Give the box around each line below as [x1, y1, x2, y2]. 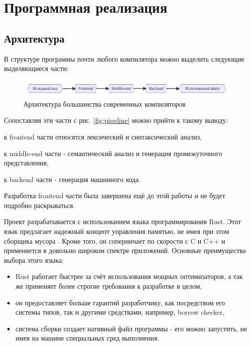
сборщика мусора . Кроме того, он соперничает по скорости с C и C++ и [4, 235, 225, 246]
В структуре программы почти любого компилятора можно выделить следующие [4, 53, 245, 64]
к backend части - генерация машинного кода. [4, 174, 141, 184]
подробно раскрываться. [4, 200, 75, 210]
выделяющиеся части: [4, 63, 69, 73]
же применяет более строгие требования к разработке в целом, [15, 281, 202, 291]
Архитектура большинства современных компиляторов [23, 98, 186, 109]
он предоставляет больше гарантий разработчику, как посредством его [15, 297, 225, 307]
